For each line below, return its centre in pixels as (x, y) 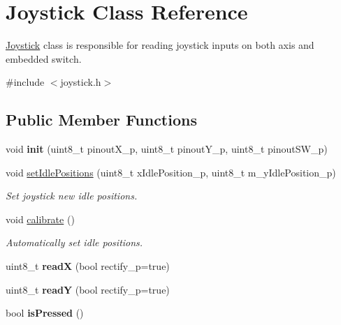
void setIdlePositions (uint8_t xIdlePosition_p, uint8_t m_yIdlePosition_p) (171, 172)
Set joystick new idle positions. (72, 196)
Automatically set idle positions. (74, 242)
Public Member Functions (101, 120)
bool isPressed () (45, 313)
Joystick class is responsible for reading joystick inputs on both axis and (160, 45)
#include (25, 82)
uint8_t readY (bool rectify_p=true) (88, 289)
